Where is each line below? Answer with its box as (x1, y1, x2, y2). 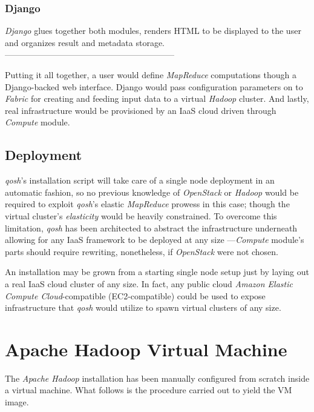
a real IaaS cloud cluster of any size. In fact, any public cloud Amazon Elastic (5, 277, 293, 290)
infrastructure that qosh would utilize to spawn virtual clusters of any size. (5, 301, 281, 314)
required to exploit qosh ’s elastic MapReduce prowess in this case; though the (5, 198, 290, 210)
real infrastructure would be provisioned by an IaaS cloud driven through (5, 104, 276, 116)
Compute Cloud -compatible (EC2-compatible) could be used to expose (5, 289, 266, 302)
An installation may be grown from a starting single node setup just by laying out (5, 265, 309, 278)
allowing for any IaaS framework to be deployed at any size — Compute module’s (5, 233, 304, 246)
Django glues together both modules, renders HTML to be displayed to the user (5, 24, 301, 37)
